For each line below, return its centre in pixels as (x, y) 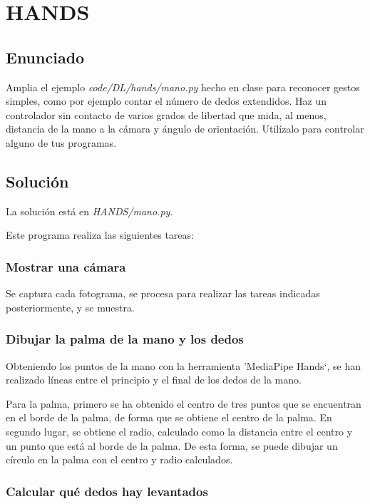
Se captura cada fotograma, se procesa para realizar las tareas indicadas (163, 293)
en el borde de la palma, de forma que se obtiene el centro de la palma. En (169, 417)
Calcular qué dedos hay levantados (107, 491)
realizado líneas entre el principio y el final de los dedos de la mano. (154, 380)
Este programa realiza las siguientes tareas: (100, 235)
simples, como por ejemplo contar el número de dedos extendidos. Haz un (166, 101)
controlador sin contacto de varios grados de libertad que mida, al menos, (166, 114)
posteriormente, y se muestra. (70, 307)
